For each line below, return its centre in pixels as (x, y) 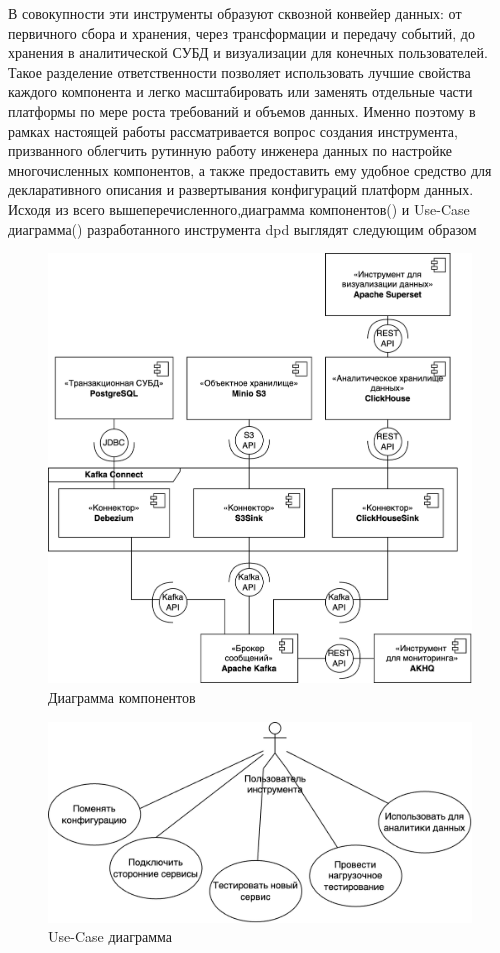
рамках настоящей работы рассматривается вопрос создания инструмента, (233, 130)
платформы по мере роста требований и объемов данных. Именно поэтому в (242, 110)
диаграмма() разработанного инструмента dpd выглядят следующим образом (242, 228)
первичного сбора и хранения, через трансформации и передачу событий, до (241, 32)
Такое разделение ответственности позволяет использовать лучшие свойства (239, 71)
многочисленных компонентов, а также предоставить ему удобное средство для (250, 169)
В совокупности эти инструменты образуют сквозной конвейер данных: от (235, 13)
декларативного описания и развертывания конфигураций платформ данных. (241, 189)
